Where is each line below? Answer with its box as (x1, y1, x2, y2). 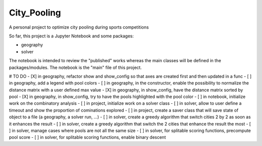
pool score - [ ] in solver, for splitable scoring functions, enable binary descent (9, 134, 166, 140)
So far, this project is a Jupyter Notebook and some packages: (9, 33, 134, 39)
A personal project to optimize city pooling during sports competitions (9, 24, 149, 30)
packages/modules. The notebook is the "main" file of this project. (9, 65, 142, 70)
